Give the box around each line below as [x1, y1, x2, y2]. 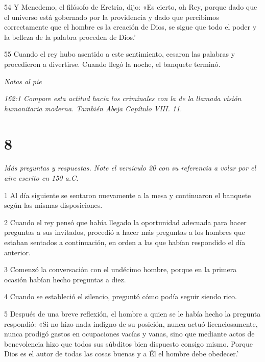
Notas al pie [4, 76, 42, 86]
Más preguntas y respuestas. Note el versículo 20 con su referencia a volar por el [4, 162, 256, 173]
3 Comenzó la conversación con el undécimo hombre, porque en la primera [4, 264, 237, 275]
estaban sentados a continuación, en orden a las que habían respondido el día [4, 237, 246, 248]
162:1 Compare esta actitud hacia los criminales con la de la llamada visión [4, 93, 242, 104]
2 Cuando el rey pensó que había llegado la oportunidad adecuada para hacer [4, 216, 247, 227]
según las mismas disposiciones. [4, 200, 103, 210]
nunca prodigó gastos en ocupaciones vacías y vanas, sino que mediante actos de [4, 328, 255, 339]
